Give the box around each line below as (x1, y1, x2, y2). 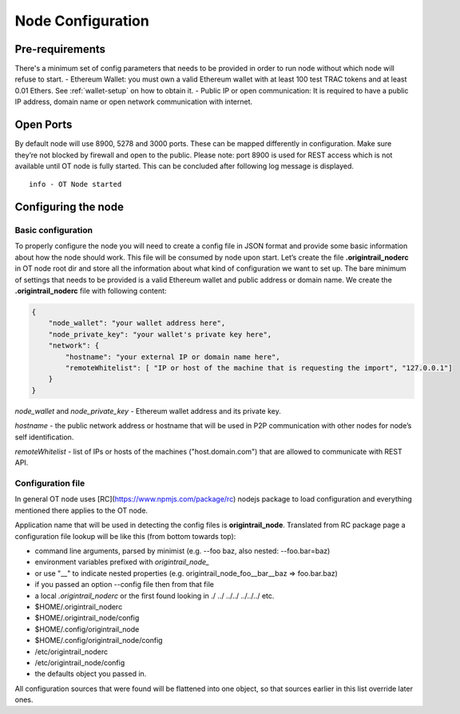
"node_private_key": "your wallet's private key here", (48, 330, 272, 339)
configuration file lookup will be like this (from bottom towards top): (14, 531, 236, 541)
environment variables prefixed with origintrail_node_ (34, 557, 210, 567)
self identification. (14, 432, 74, 442)
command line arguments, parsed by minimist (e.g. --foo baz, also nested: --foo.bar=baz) (34, 546, 331, 555)
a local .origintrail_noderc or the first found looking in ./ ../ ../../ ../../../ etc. (34, 591, 275, 601)
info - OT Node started (29, 180, 122, 189)
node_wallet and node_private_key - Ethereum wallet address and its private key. (14, 406, 281, 415)
